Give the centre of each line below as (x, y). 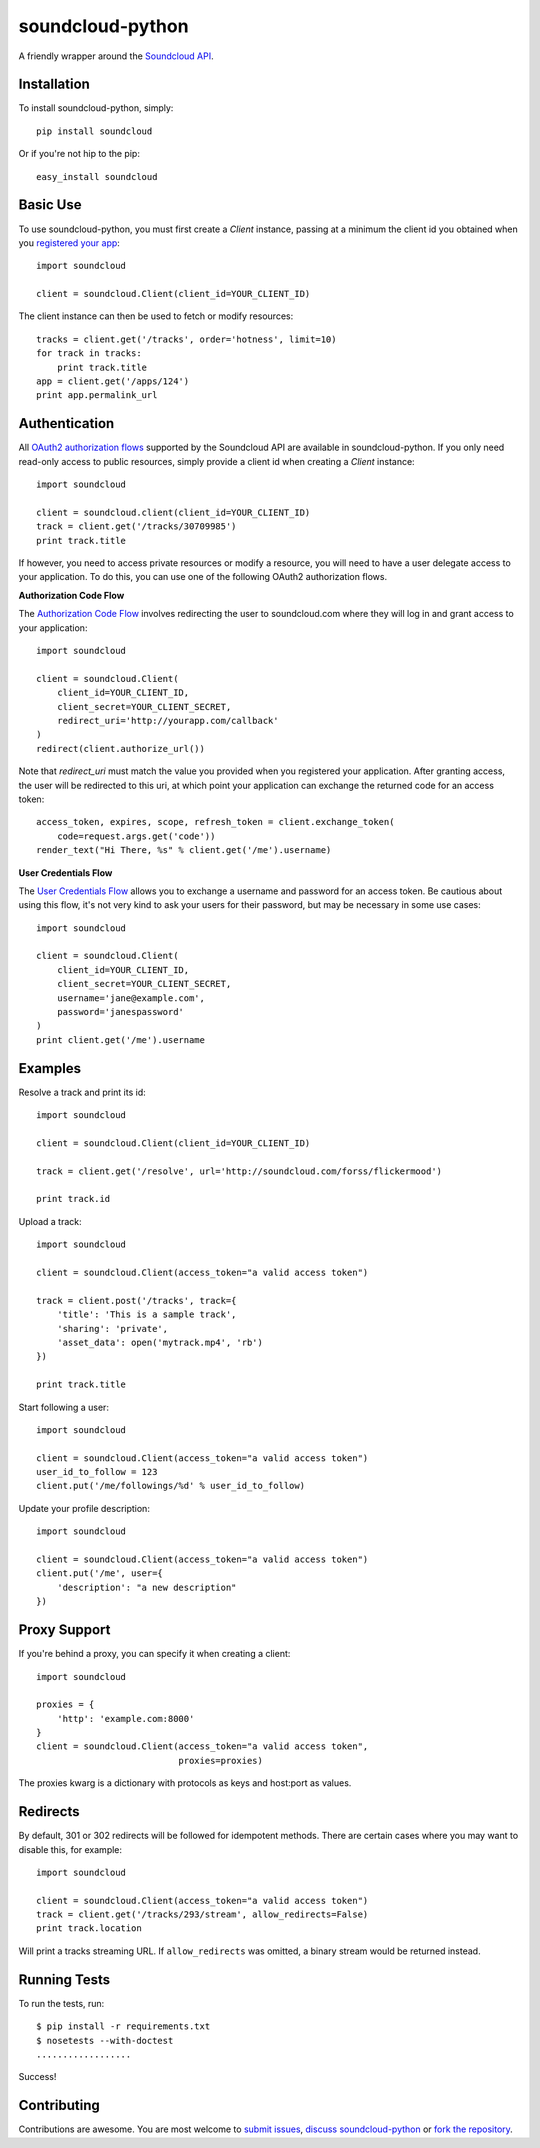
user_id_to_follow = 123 (97, 1472)
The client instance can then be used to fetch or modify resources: (156, 316)
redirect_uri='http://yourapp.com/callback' (167, 720)
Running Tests (64, 1979)
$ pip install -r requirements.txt (123, 2026)
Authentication (66, 423)
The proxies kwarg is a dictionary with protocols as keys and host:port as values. (185, 1783)
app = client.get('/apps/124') (113, 381)
